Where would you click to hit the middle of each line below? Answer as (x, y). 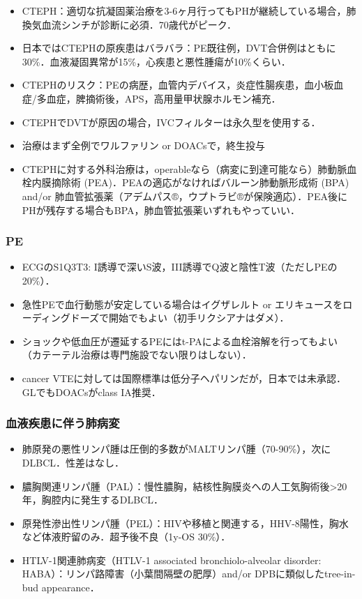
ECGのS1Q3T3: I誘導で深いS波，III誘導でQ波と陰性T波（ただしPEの (180, 267)
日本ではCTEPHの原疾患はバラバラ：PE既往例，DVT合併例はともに (179, 48)
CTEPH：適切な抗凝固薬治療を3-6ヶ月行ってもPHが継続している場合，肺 (189, 10)
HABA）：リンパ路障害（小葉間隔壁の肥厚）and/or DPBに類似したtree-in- (189, 574)
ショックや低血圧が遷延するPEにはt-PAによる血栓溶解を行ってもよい (180, 341)
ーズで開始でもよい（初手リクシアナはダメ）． (184, 318)
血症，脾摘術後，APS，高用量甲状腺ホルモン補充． (164, 98)
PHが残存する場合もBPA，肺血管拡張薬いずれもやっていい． (161, 210)
